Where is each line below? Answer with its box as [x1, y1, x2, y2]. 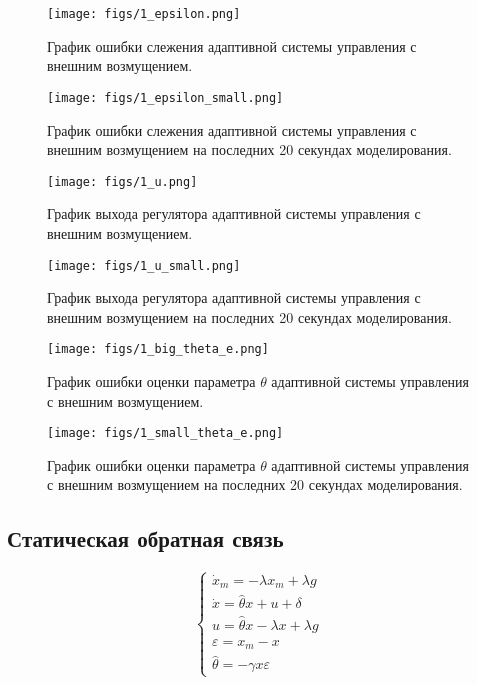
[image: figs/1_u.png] [47, 174, 198, 189]
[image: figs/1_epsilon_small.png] [47, 90, 284, 105]
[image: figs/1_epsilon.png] [47, 7, 241, 21]
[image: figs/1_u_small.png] [47, 258, 241, 273]
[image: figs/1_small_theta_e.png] [47, 426, 284, 441]
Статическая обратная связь [7, 523, 284, 554]
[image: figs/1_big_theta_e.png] [47, 342, 269, 357]
